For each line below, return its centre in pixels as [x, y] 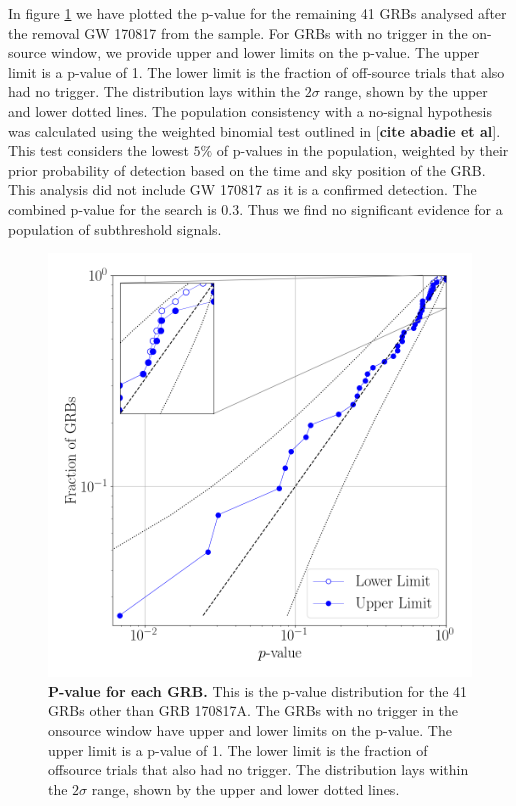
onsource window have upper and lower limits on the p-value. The [250, 729]
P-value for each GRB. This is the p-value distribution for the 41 [258, 690]
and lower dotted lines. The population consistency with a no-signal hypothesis [250, 110]
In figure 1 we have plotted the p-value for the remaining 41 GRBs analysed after [257, 13]
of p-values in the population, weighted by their [362, 150]
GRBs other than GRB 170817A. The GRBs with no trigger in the [253, 710]
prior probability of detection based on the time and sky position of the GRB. [247, 169]
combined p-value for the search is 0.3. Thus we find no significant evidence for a [255, 208]
